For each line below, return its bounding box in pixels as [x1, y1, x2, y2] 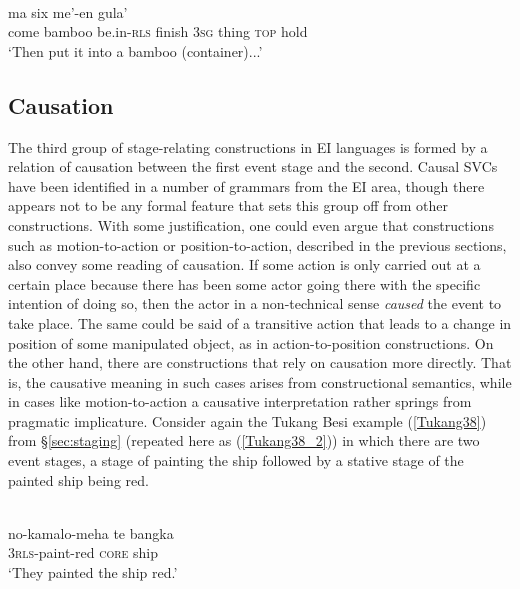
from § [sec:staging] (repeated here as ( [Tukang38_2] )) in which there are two [8, 430, 480, 451]
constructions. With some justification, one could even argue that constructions [8, 214, 494, 235]
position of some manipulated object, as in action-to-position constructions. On [8, 332, 494, 353]
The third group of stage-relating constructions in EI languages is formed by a [8, 136, 488, 157]
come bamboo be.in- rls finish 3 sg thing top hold [8, 21, 308, 42]
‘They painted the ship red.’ [8, 562, 178, 583]
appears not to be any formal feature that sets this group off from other [8, 195, 448, 216]
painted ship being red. [8, 469, 149, 490]
